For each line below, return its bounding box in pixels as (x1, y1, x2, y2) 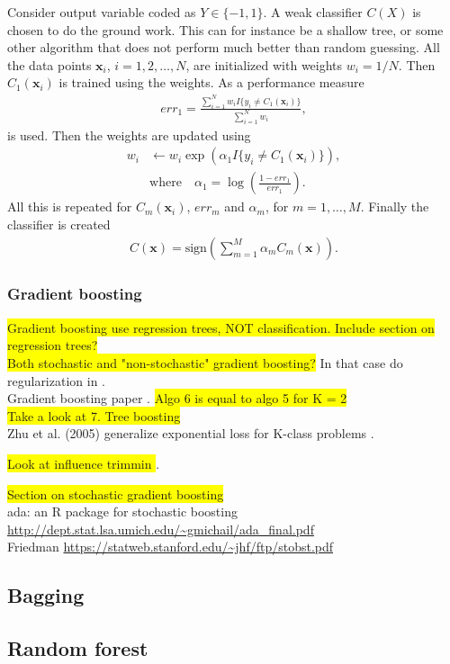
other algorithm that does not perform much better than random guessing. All (7, 38, 440, 57)
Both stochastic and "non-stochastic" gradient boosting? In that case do (7, 353, 403, 372)
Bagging (7, 581, 85, 609)
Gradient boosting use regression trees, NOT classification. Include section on (7, 318, 435, 336)
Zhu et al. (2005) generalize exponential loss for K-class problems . (7, 424, 374, 443)
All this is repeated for (7, 197, 132, 216)
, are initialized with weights (185, 55, 343, 74)
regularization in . (7, 371, 106, 390)
